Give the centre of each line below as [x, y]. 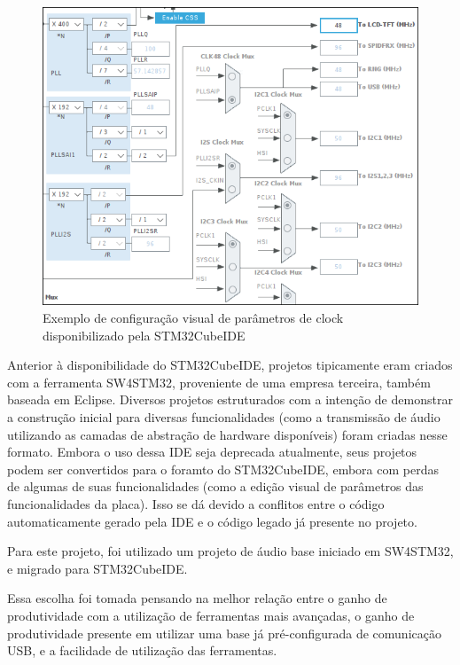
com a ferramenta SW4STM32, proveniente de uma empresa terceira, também [219, 382]
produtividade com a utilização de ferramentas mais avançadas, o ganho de [211, 615]
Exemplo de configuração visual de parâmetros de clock [193, 318]
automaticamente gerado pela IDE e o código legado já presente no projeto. [212, 521]
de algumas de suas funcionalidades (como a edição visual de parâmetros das [215, 486]
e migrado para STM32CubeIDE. [97, 568]
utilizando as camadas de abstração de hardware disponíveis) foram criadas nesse [227, 434]
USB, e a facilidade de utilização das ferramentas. [142, 650]
